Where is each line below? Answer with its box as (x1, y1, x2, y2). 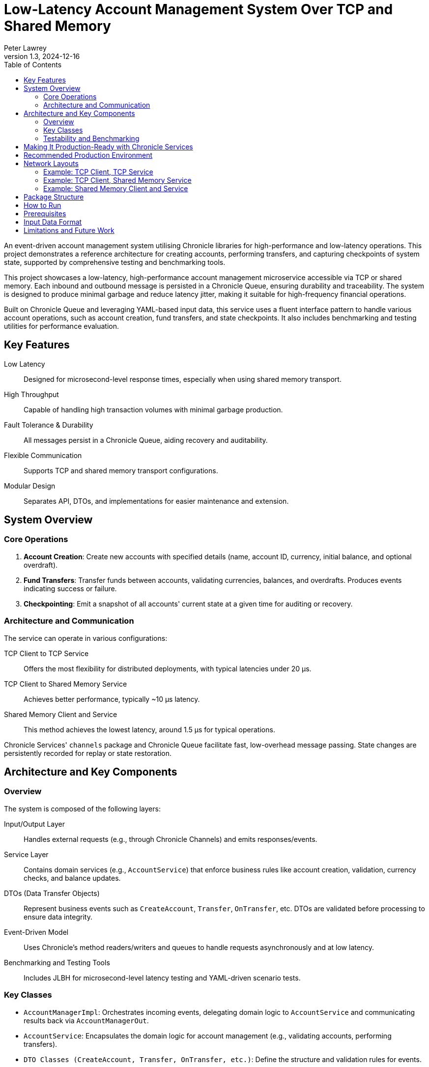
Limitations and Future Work (24, 226, 114, 234)
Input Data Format (24, 217, 82, 226)
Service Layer (4, 850, 49, 859)
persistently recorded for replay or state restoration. (4, 749, 172, 757)
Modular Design (4, 481, 56, 490)
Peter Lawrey (4, 43, 47, 52)
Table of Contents (4, 60, 62, 69)
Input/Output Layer (4, 819, 65, 828)
